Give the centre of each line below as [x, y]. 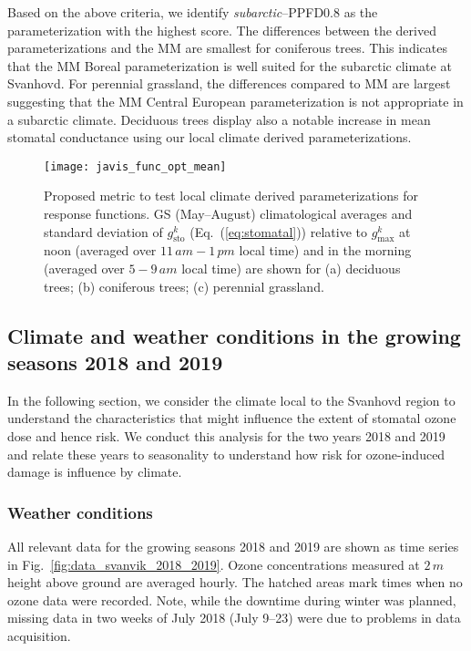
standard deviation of [103, 231]
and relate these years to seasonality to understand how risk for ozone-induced [226, 454]
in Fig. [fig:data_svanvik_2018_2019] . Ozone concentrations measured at [214, 564]
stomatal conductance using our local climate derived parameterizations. [210, 137]
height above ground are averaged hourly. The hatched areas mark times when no [235, 582]
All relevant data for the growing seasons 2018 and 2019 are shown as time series [233, 546]
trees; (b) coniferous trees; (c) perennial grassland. [184, 286]
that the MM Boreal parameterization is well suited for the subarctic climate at [230, 65]
